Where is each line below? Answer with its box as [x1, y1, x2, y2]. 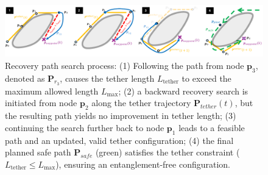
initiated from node [5, 96, 77, 109]
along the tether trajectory [91, 96, 191, 109]
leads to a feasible [178, 121, 245, 134]
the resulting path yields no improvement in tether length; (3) [5, 109, 236, 122]
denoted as [5, 71, 45, 84]
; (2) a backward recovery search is [118, 84, 249, 97]
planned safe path [5, 146, 71, 159]
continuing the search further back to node [5, 121, 164, 134]
